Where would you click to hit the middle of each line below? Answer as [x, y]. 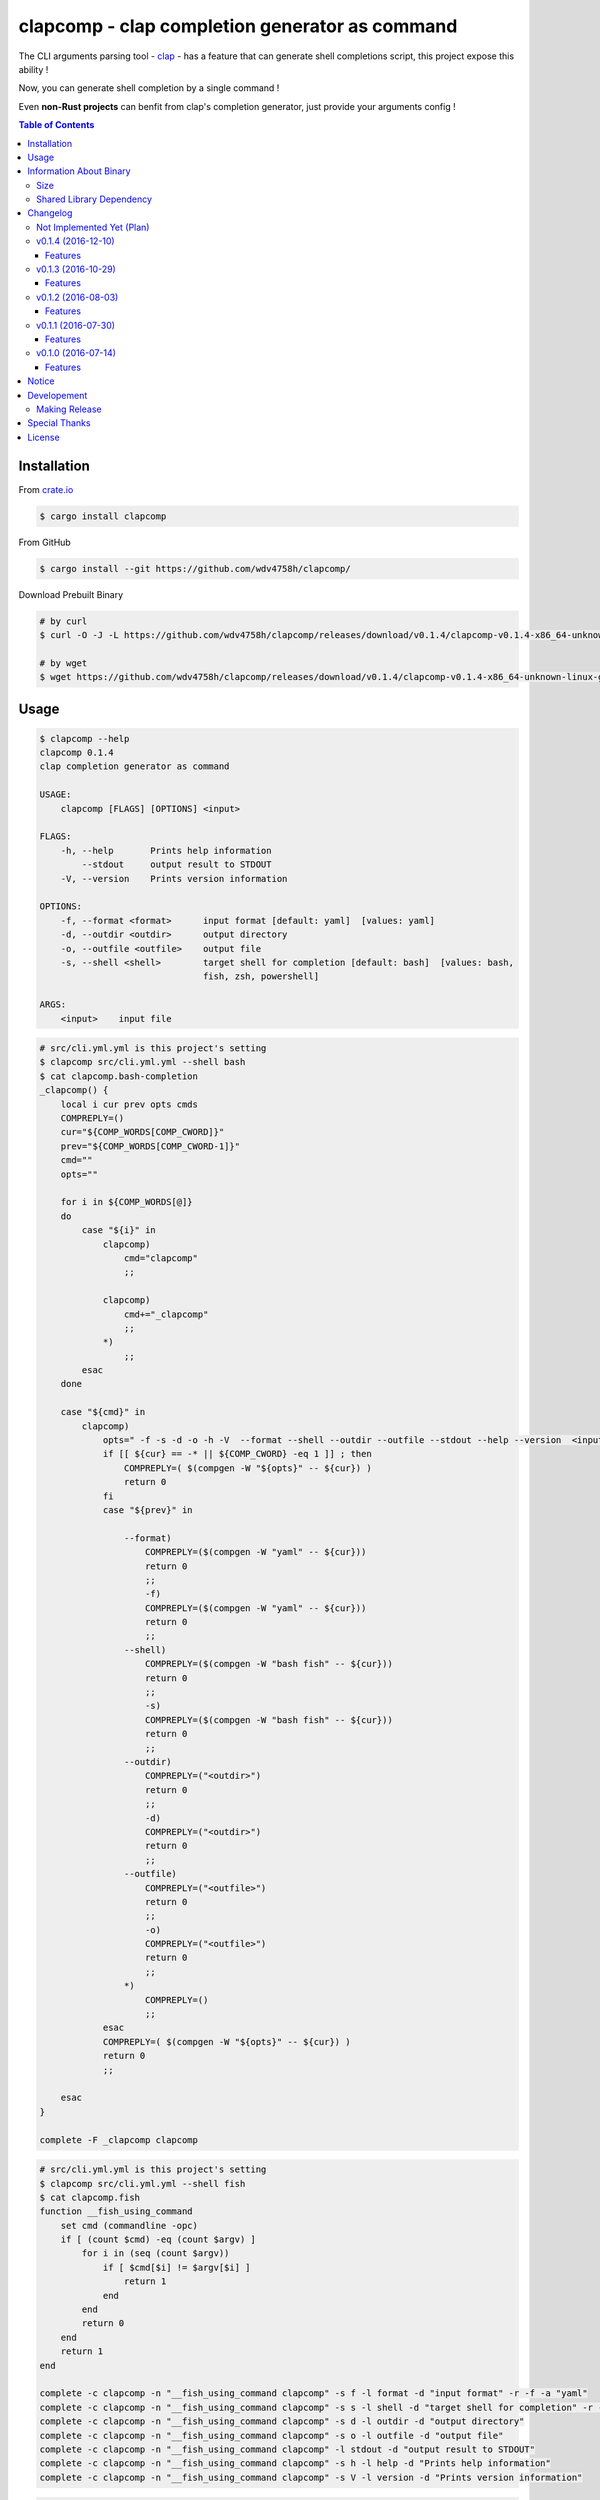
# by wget [63, 663]
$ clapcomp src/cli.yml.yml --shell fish [142, 2183]
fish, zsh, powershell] [261, 976]
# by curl [63, 621]
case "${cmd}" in [103, 1412]
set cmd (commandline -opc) [129, 2225]
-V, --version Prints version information [174, 878]
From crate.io [46, 489]
